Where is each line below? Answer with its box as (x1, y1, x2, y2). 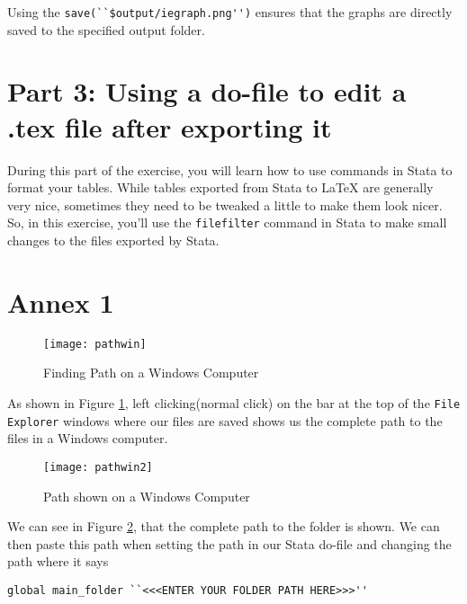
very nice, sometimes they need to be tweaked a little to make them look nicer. (7, 195, 443, 214)
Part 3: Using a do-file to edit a (7, 73, 407, 110)
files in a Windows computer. (7, 429, 168, 448)
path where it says (7, 552, 109, 571)
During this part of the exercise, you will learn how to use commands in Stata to (7, 160, 453, 179)
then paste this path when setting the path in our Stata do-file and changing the (7, 534, 452, 553)
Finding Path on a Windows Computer (43, 363, 259, 382)
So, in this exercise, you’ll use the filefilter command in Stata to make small (7, 213, 447, 232)
